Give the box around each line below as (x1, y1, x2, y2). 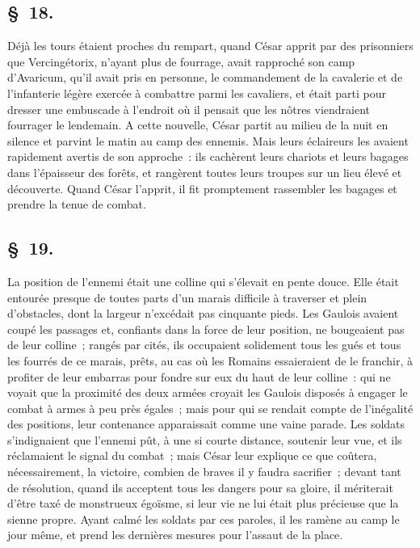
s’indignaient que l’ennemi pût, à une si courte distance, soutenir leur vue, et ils (7, 431, 402, 448)
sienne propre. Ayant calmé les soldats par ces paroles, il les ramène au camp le (7, 510, 400, 527)
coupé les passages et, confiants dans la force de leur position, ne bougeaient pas (7, 320, 405, 337)
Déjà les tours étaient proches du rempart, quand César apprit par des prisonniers (7, 37, 414, 54)
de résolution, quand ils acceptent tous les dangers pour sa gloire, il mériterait (7, 478, 393, 495)
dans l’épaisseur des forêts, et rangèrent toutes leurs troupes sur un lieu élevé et (7, 163, 402, 180)
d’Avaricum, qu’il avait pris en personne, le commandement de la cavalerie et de (7, 69, 403, 86)
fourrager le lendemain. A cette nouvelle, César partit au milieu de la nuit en (7, 116, 388, 133)
